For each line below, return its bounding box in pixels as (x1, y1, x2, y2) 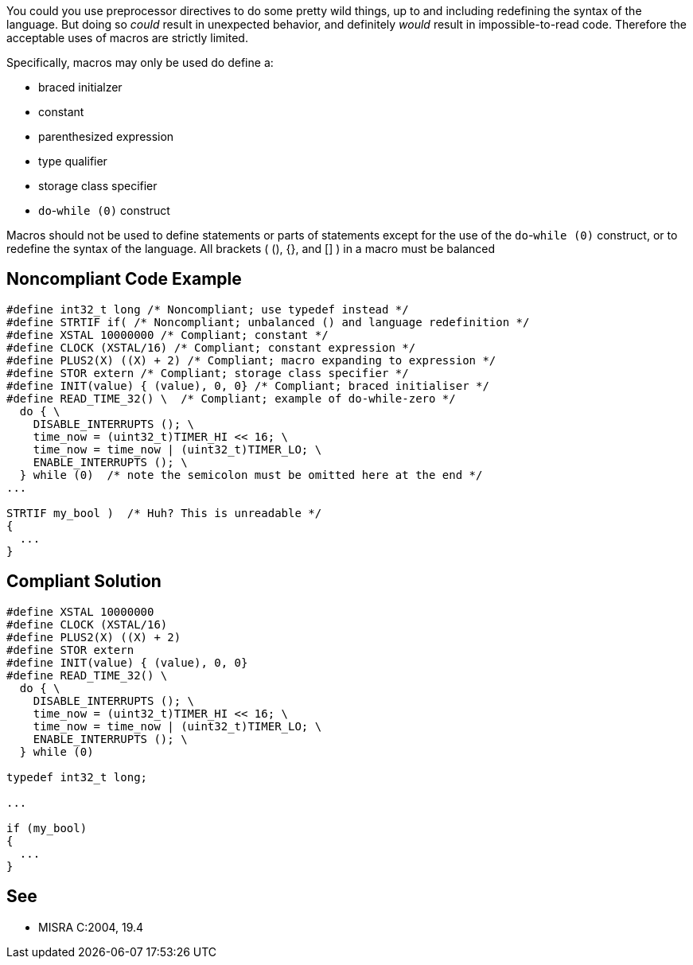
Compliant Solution (6, 571, 162, 592)
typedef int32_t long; (6, 770, 148, 784)
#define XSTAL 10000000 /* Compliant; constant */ (6, 328, 329, 341)
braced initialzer (38, 80, 123, 94)
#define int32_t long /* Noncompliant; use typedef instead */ (6, 302, 409, 316)
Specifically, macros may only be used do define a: (6, 56, 274, 69)
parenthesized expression (38, 130, 174, 143)
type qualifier (38, 154, 107, 168)
